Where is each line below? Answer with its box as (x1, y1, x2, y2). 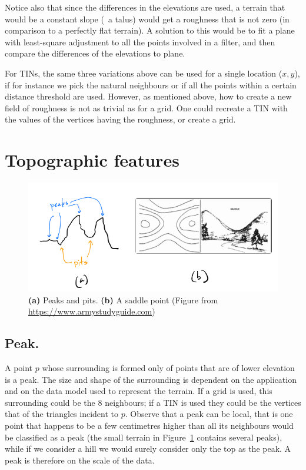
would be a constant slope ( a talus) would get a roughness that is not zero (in (5, 12, 290, 25)
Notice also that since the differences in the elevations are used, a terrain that (5, 1, 285, 13)
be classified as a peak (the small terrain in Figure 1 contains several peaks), (5, 431, 282, 443)
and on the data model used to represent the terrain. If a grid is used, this (5, 385, 272, 397)
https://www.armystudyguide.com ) (28, 305, 155, 317)
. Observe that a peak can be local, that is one (125, 408, 293, 420)
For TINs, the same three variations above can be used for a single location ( (5, 67, 282, 79)
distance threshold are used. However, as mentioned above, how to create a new (5, 90, 292, 102)
